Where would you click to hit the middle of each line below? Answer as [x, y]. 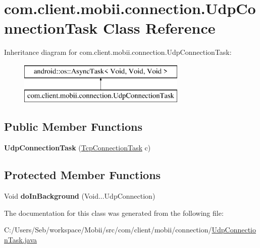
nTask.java [21, 239]
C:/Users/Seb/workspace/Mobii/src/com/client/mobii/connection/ [108, 230]
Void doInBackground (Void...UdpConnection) [80, 196]
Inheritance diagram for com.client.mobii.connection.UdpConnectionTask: [118, 52]
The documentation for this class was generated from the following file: [114, 213]
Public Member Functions [73, 127]
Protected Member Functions [83, 175]
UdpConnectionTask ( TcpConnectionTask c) [77, 148]
